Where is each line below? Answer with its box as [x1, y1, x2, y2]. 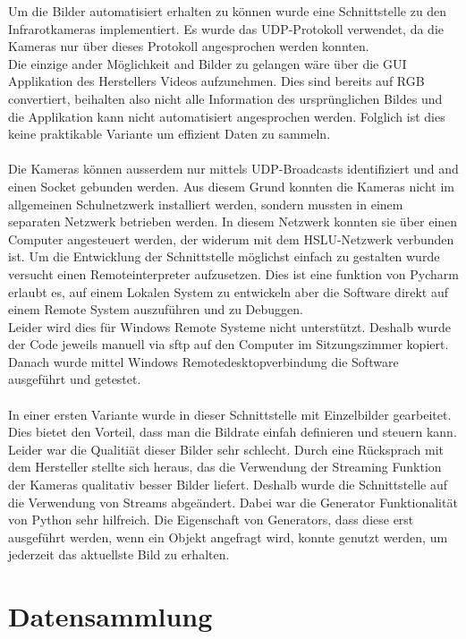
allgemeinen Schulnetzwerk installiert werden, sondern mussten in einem [8, 194, 403, 213]
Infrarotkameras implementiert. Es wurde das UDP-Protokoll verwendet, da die [8, 19, 445, 38]
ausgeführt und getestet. [8, 370, 141, 388]
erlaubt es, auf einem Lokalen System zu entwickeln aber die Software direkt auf [8, 282, 449, 301]
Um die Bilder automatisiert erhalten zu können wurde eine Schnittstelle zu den [8, 2, 447, 20]
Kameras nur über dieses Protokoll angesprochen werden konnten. [8, 37, 369, 55]
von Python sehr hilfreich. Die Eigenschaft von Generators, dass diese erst [8, 510, 414, 529]
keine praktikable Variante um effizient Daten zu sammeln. [8, 124, 331, 143]
